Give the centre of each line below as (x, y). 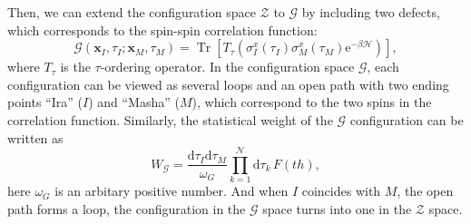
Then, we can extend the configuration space (132, 12)
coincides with (341, 191)
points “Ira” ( (45, 102)
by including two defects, (371, 12)
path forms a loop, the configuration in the (127, 208)
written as (35, 137)
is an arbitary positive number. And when (172, 191)
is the (75, 67)
